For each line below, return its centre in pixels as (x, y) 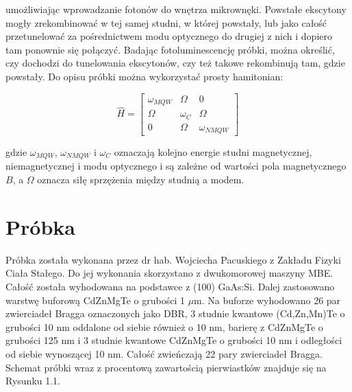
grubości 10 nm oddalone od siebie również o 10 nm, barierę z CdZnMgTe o (164, 326)
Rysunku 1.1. (33, 381)
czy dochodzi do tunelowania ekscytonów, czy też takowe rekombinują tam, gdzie (175, 63)
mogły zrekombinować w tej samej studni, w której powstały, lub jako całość (166, 22)
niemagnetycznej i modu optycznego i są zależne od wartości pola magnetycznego (176, 166)
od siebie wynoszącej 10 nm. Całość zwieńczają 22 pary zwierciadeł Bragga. (164, 353)
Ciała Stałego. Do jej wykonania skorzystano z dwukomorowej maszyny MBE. (169, 273)
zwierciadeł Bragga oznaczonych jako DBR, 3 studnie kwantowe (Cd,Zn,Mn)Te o (175, 313)
